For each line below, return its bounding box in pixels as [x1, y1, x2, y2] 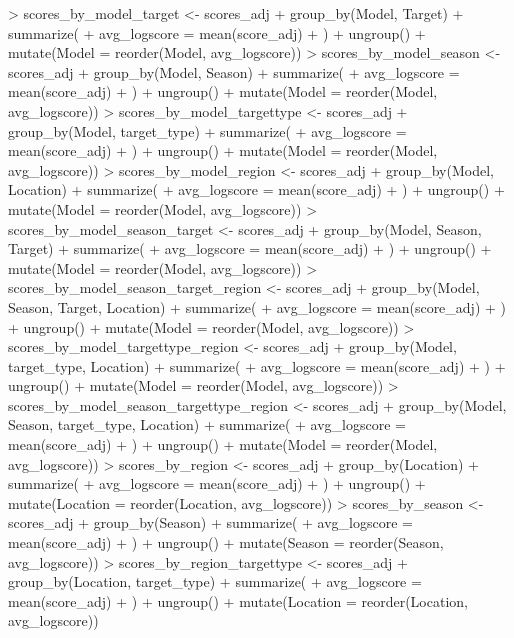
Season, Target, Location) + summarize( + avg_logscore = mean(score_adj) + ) [8, 296, 507, 317]
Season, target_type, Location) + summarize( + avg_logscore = [8, 414, 406, 435]
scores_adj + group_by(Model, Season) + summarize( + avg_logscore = [8, 61, 460, 82]
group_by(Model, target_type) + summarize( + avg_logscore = [8, 120, 407, 141]
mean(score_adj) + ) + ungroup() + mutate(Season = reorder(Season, [8, 532, 444, 553]
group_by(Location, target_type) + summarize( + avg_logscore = [8, 571, 422, 592]
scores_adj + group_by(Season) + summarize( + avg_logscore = [8, 512, 413, 533]
